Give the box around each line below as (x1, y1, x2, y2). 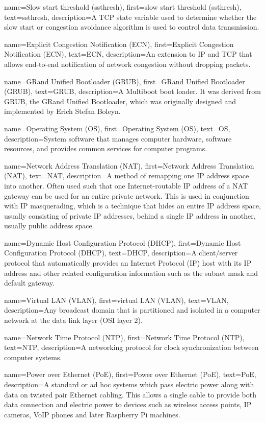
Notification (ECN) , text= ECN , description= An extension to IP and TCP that (4, 49, 252, 59)
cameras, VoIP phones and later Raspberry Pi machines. (4, 409, 180, 419)
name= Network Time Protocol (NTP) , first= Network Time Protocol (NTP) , (4, 332, 245, 342)
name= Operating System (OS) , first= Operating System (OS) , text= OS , (4, 123, 230, 133)
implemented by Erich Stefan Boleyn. (4, 106, 121, 116)
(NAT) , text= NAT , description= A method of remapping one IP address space (4, 170, 249, 181)
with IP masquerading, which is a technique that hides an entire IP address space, (4, 200, 261, 211)
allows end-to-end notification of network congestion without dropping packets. (4, 58, 251, 69)
